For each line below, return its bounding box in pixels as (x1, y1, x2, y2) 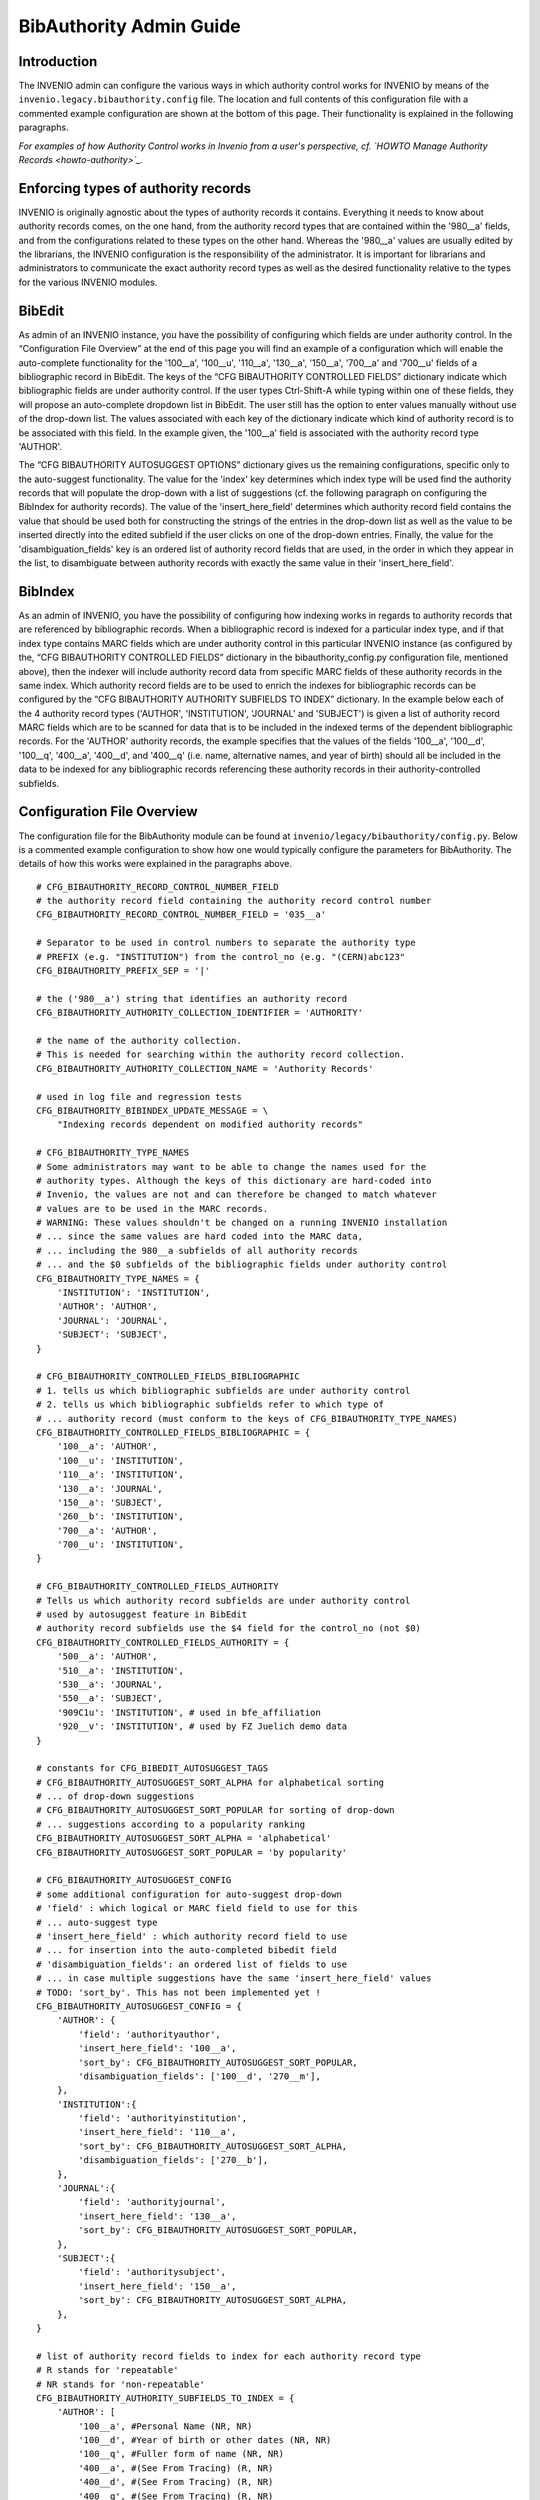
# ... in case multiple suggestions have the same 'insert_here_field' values (36, 1973, 432, 1984)
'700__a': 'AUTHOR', (56, 1525, 158, 1536)
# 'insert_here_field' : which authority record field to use (36, 1931, 348, 1942)
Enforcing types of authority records (18, 180, 252, 197)
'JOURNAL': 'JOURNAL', (56, 1315, 169, 1326)
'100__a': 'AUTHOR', (56, 1441, 158, 1452)
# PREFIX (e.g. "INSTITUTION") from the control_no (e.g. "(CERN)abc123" (36, 951, 406, 962)
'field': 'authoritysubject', (78, 2266, 227, 2278)
